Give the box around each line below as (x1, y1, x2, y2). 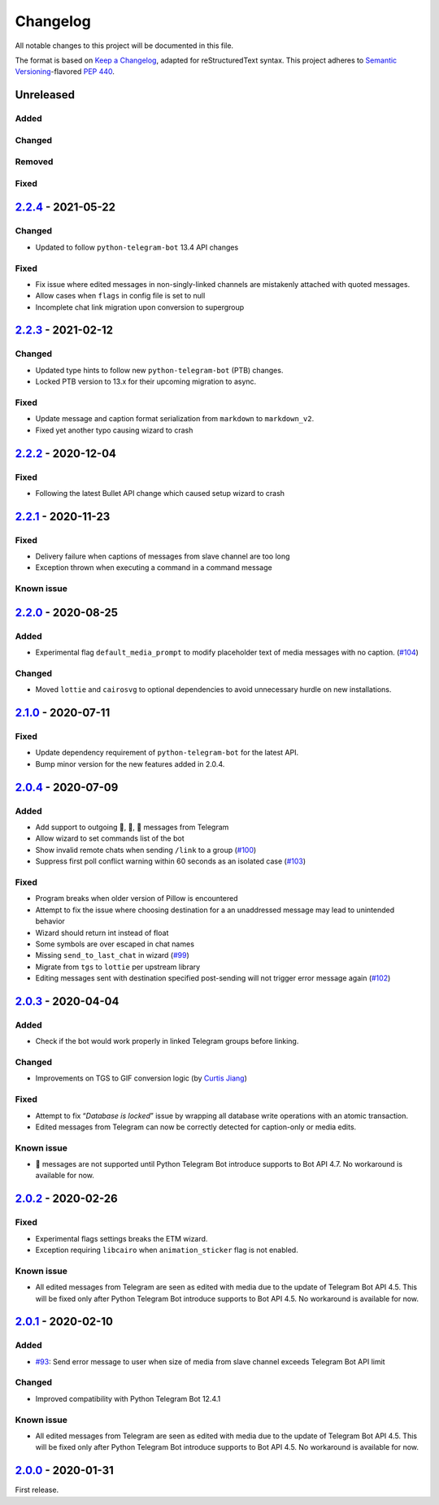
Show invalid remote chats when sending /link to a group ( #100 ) (35, 845, 257, 855)
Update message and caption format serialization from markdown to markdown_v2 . (35, 414, 315, 424)
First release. (15, 1485, 59, 1495)
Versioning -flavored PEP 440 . (15, 67, 115, 76)
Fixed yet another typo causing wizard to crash (35, 425, 193, 435)
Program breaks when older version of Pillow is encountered (35, 894, 238, 903)
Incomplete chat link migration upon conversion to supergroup (35, 302, 245, 312)
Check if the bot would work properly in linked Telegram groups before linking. (35, 1037, 299, 1046)
